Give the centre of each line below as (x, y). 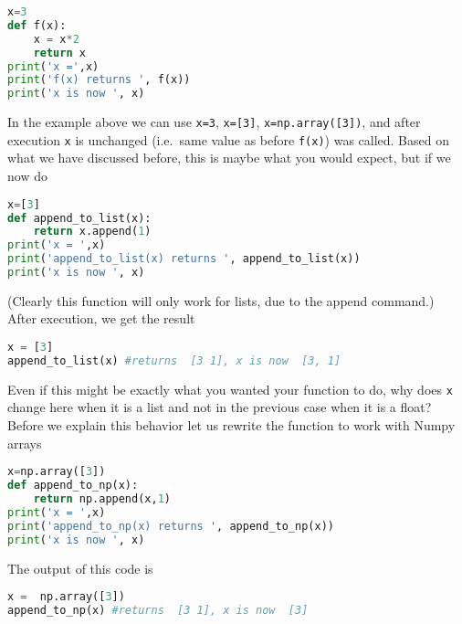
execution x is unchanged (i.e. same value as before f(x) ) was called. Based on (228, 139)
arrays (25, 443)
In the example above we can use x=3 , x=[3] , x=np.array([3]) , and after (214, 122)
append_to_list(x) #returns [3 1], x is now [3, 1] (174, 360)
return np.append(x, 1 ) (102, 499)
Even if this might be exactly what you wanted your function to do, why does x (230, 389)
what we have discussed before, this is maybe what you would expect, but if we (229, 158)
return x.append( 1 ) (92, 232)
